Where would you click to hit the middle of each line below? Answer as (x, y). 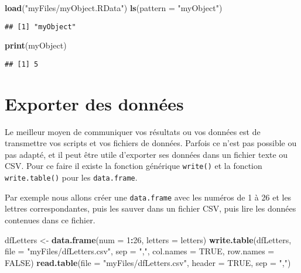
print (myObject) (36, 45)
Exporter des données (94, 103)
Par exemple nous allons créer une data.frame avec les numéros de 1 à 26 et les (148, 197)
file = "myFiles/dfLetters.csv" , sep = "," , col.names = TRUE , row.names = (140, 251)
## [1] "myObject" (40, 27)
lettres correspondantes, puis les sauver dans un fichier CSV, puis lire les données (150, 208)
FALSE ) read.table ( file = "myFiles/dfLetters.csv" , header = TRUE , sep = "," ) (148, 262)
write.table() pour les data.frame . (71, 177)
